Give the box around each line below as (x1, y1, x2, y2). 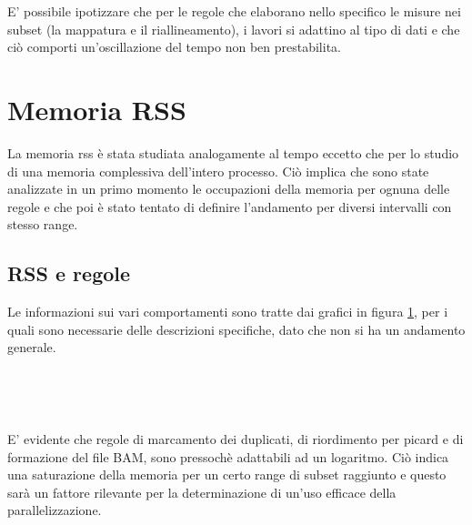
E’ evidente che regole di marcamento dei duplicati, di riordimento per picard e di (7, 429, 464, 449)
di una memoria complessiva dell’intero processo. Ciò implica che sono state (7, 161, 429, 180)
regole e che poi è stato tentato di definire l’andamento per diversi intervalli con (7, 197, 452, 216)
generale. (7, 338, 56, 357)
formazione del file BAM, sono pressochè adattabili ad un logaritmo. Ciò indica (7, 447, 449, 466)
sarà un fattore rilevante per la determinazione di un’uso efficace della (7, 482, 397, 501)
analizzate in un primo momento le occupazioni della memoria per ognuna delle (7, 179, 450, 198)
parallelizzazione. (7, 500, 102, 520)
